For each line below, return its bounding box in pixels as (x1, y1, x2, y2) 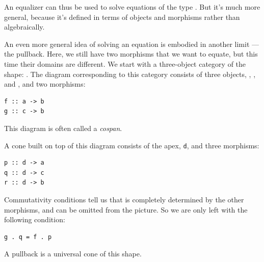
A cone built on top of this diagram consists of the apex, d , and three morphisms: (4, 140, 259, 150)
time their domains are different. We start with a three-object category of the (4, 58, 246, 69)
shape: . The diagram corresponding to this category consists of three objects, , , (4, 68, 256, 79)
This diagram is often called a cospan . (4, 122, 122, 133)
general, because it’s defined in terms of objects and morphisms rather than (4, 11, 240, 22)
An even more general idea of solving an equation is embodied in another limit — (4, 38, 259, 49)
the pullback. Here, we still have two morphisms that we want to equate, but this (4, 48, 258, 59)
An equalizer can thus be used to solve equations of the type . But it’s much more (4, 2, 260, 12)
